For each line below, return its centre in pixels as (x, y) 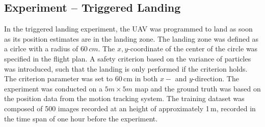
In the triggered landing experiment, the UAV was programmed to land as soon (128, 29)
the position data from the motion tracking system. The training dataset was (124, 98)
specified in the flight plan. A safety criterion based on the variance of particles (128, 58)
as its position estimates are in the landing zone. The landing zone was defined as (131, 38)
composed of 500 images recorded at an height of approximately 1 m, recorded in (130, 108)
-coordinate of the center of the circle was (193, 49)
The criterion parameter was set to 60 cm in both (81, 78)
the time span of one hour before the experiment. (81, 118)
